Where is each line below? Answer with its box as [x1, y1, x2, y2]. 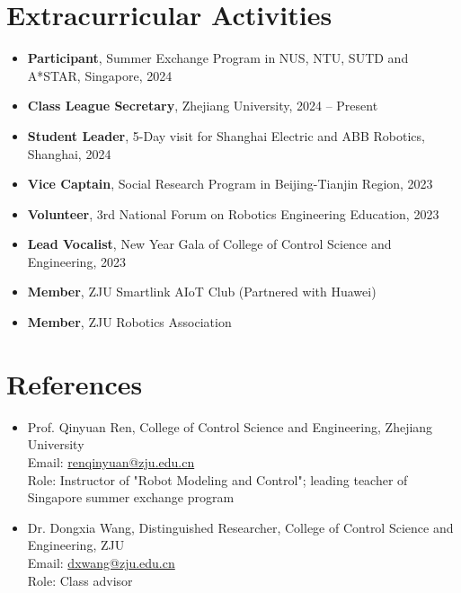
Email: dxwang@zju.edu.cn [27, 553, 175, 571]
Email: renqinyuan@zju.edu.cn [27, 452, 195, 471]
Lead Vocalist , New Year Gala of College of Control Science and [27, 235, 392, 253]
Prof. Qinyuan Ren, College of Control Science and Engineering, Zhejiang [27, 417, 433, 436]
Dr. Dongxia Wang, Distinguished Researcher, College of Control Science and [27, 518, 454, 536]
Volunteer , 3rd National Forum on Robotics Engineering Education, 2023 [27, 204, 439, 223]
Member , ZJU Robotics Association [27, 313, 232, 332]
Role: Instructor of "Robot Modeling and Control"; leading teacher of [27, 470, 408, 489]
